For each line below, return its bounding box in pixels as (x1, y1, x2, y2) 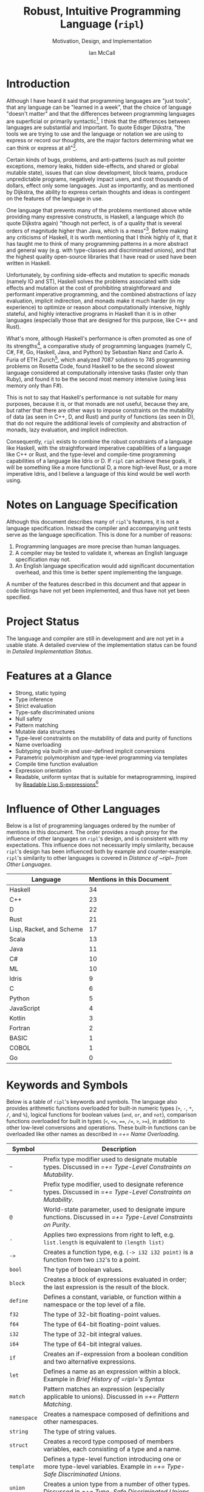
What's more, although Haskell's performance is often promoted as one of (6, 335, 192, 342)
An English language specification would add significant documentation (15, 562, 195, 570)
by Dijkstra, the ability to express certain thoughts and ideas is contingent (6, 189, 190, 195)
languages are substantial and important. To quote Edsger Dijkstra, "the (6, 124, 185, 131)
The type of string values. (43, 1428, 117, 1436)
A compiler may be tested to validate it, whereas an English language (15, 549, 188, 556)
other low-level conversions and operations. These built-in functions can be (6, 1124, 196, 1131)
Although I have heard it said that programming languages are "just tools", (6, 97, 191, 104)
